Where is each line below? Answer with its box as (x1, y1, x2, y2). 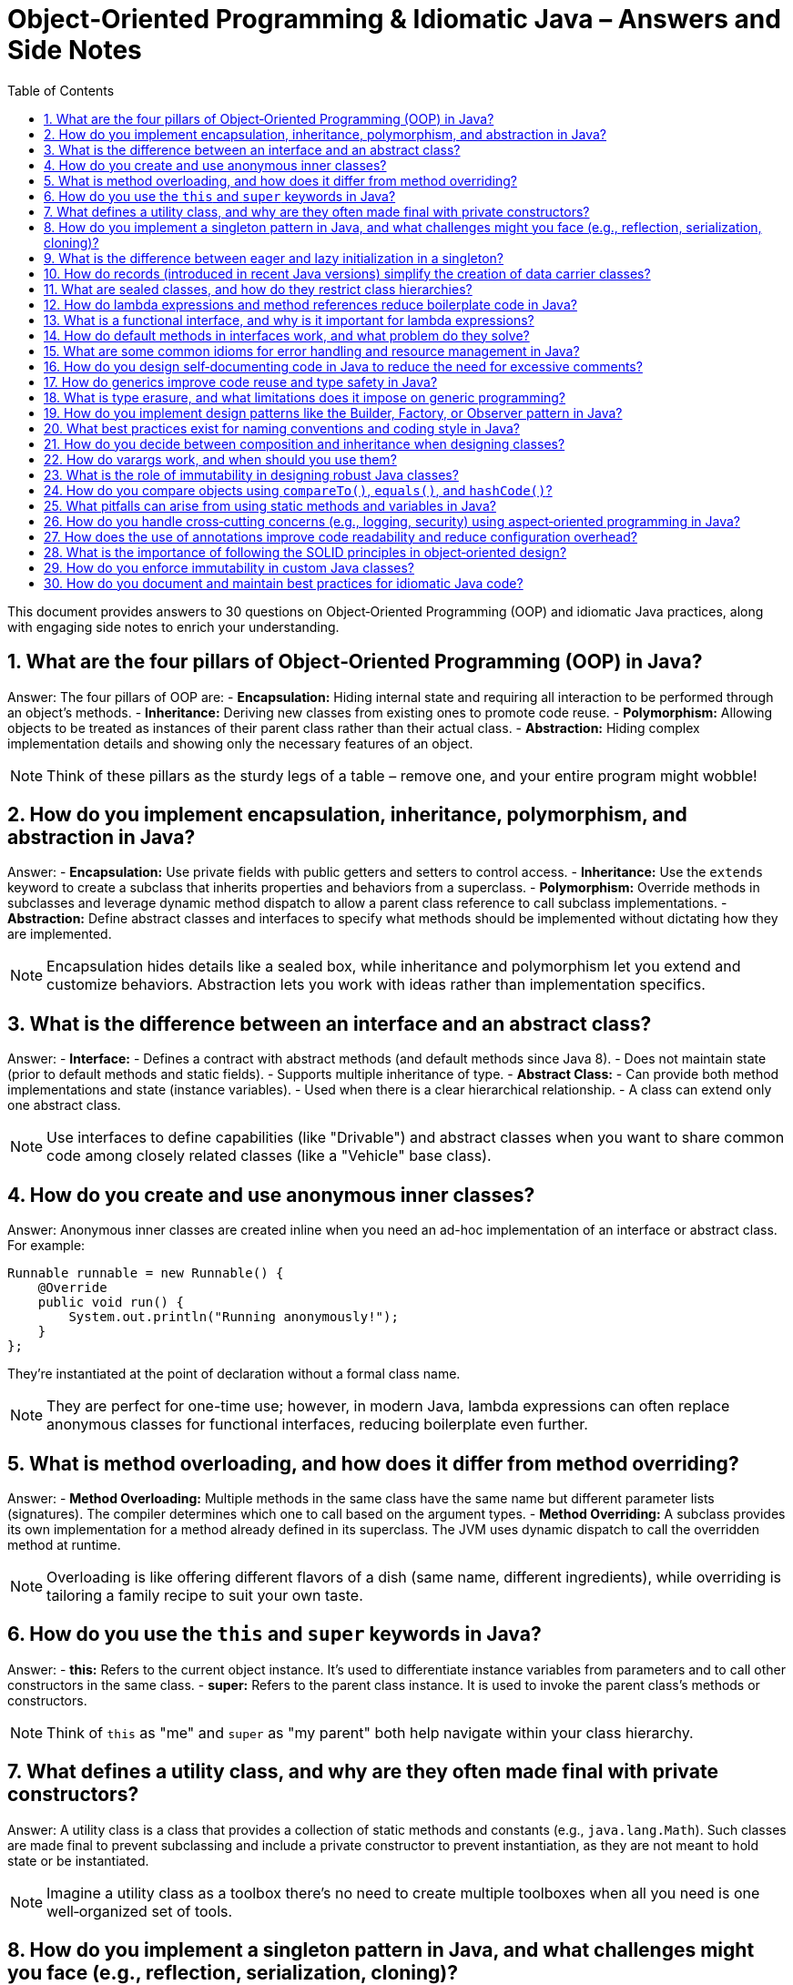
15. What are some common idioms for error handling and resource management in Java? (44, 342, 580, 359)
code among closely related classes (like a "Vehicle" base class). (46, 1146, 492, 1166)
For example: (7, 1237, 86, 1254)
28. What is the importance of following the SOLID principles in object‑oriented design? (44, 544, 567, 560)
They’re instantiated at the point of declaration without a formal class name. (7, 1366, 461, 1382)
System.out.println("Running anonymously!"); (68, 1309, 399, 1325)
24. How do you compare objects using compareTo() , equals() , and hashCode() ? (44, 482, 553, 498)
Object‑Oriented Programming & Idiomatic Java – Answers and (7, 4, 781, 35)
